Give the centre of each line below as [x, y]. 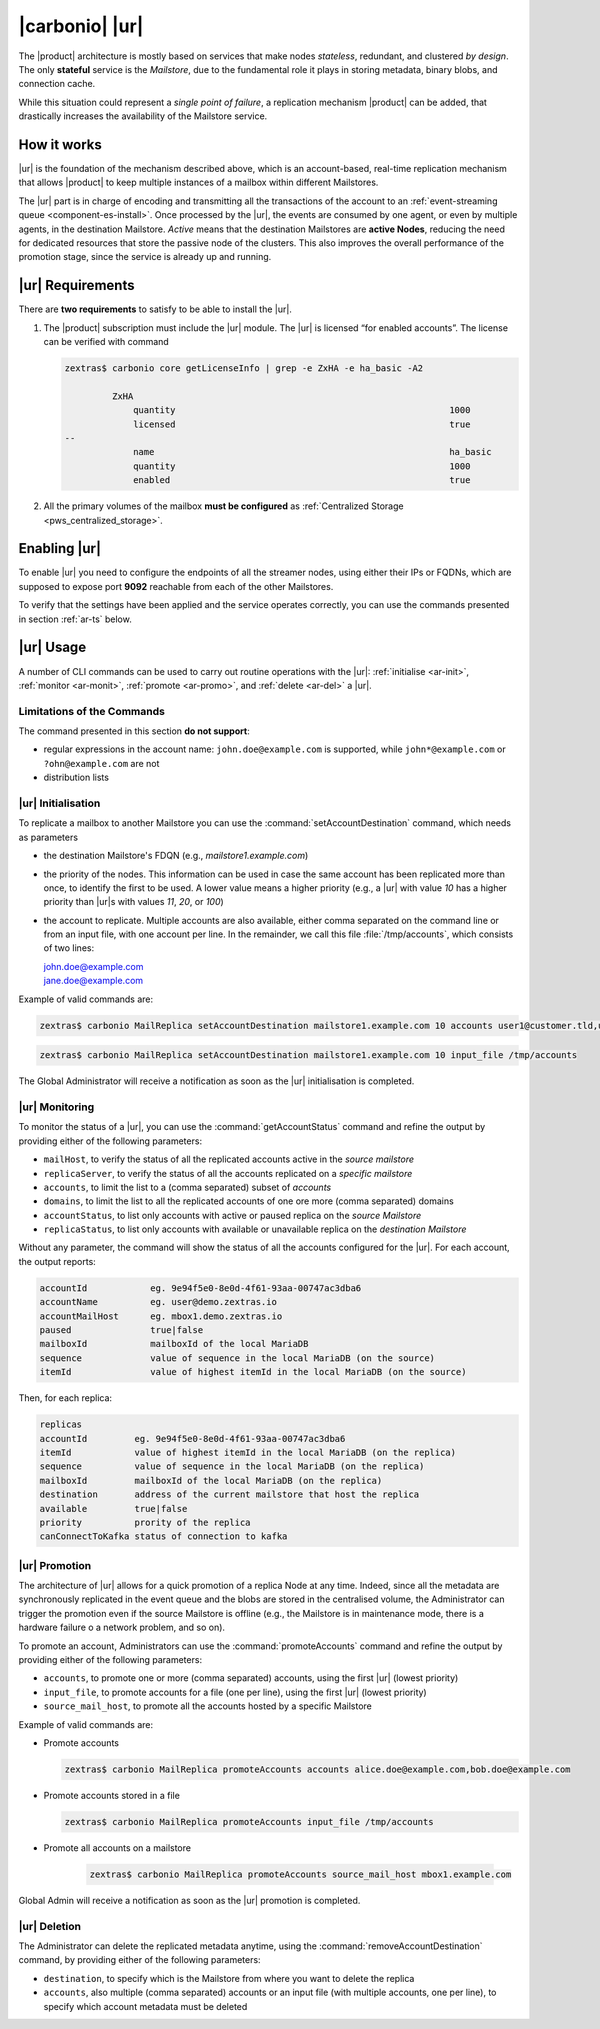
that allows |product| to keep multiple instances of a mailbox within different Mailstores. [198, 182]
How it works [60, 144]
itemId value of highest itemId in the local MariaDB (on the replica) [248, 1452]
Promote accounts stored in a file [111, 1795]
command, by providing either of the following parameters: [139, 1960]
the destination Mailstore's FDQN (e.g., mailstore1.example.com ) [176, 856]
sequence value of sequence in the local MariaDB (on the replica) [232, 1466]
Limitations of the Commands [91, 711]
